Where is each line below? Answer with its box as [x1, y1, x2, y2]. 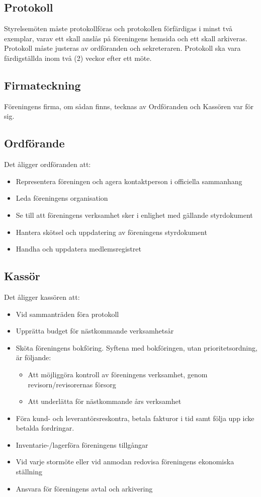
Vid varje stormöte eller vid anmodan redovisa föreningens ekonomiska [16, 456, 234, 467]
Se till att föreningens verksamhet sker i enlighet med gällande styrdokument [16, 209, 253, 220]
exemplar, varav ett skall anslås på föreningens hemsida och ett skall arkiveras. [4, 33, 247, 43]
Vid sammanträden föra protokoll [16, 308, 119, 319]
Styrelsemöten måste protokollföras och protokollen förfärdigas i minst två [4, 23, 233, 34]
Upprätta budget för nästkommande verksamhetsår [16, 325, 174, 336]
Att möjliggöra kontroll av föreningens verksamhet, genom [28, 369, 208, 379]
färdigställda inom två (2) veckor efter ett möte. [4, 52, 152, 63]
